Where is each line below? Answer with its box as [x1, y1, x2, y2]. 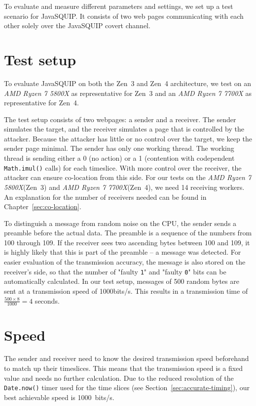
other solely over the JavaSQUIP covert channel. [4, 20, 150, 31]
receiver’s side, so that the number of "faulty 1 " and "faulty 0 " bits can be [4, 266, 226, 276]
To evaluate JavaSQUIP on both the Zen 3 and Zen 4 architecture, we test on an [4, 78, 252, 88]
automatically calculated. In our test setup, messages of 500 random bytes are [4, 276, 239, 286]
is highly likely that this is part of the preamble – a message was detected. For [4, 247, 241, 257]
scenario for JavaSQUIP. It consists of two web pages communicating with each [4, 10, 244, 21]
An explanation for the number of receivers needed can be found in [4, 191, 207, 202]
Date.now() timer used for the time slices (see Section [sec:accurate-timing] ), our [4, 382, 250, 393]
